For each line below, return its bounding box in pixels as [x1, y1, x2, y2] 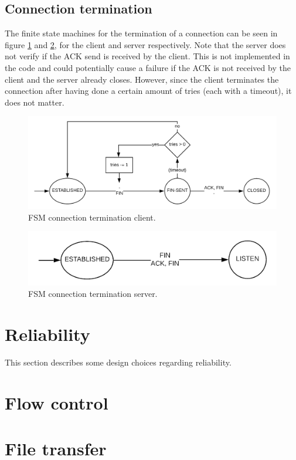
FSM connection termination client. [28, 211, 156, 223]
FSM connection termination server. [28, 287, 158, 300]
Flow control [5, 390, 108, 414]
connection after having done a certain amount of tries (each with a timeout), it [5, 84, 292, 97]
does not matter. [5, 96, 64, 108]
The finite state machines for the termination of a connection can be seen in [5, 27, 278, 39]
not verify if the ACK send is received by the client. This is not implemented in [5, 50, 290, 62]
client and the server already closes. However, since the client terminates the [5, 73, 279, 85]
